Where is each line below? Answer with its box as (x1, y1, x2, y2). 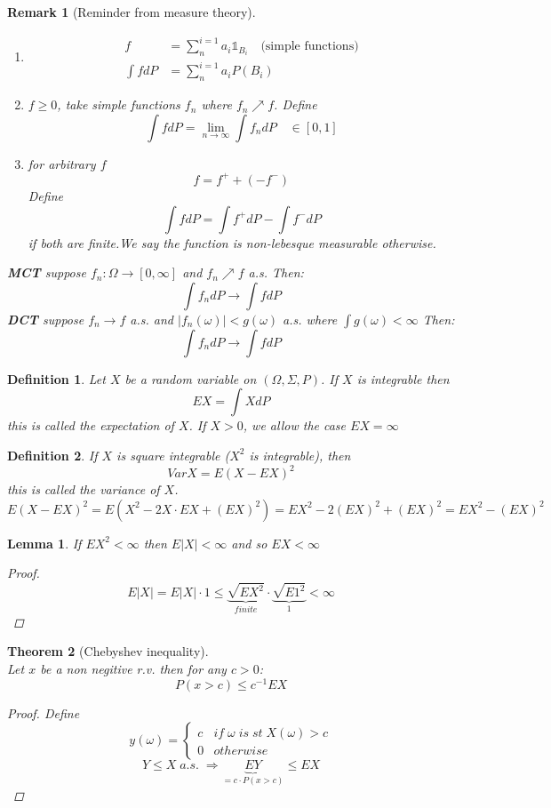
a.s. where (283, 309, 338, 328)
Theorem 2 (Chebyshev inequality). (7, 642, 209, 660)
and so (231, 533, 268, 552)
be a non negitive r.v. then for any (40, 659, 227, 677)
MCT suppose (7, 263, 86, 282)
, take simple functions (57, 95, 180, 114)
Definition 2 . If (7, 445, 98, 464)
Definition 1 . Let (7, 369, 106, 388)
